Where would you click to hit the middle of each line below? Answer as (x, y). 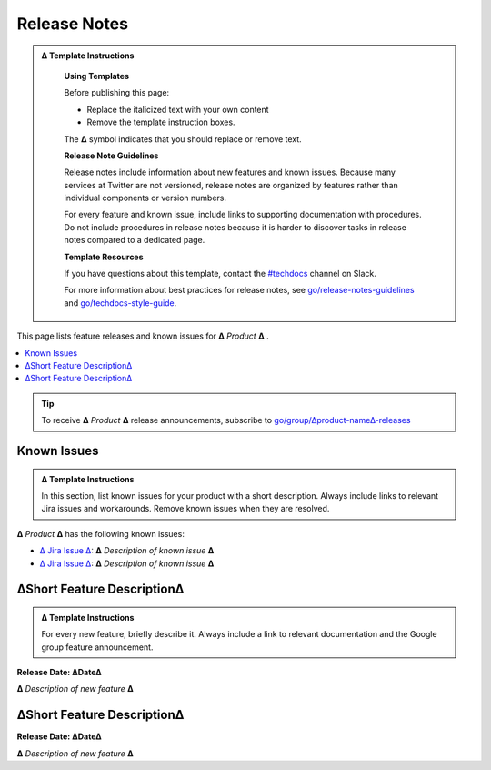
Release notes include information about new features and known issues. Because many (230, 172)
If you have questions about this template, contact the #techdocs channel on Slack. (220, 274)
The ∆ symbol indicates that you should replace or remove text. (183, 139)
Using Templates (97, 76)
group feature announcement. (97, 647)
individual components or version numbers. (145, 198)
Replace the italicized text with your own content (178, 109)
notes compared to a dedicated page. (135, 240)
